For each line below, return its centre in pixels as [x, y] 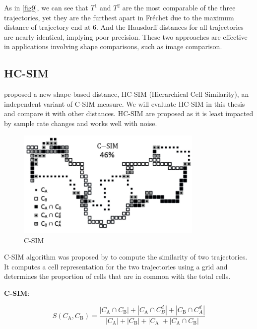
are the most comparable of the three [179, 7]
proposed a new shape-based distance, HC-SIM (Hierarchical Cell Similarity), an [127, 94]
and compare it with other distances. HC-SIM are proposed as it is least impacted [129, 113]
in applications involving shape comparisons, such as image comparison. [113, 46]
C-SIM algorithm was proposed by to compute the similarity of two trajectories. [126, 257]
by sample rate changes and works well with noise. [81, 123]
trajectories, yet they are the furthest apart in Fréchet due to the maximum [119, 17]
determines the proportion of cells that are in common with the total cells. [117, 276]
